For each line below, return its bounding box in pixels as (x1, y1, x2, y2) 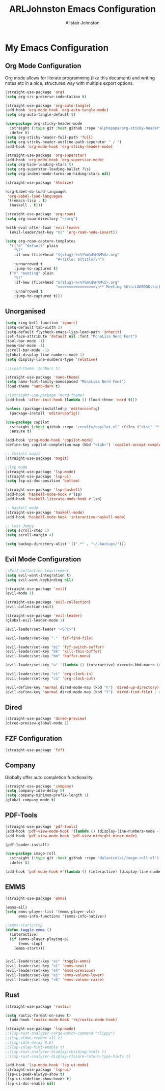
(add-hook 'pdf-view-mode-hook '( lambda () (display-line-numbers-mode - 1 (5, 829, 162, 834)
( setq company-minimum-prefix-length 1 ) (5, 793, 89, 798)
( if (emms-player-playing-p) (9, 936, 69, 942)
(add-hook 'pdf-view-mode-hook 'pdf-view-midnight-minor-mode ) (5, 833, 137, 838)
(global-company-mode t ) (5, 797, 56, 803)
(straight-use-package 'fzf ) (5, 748, 65, 752)
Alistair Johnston (65, 20, 100, 26)
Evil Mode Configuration (5, 555, 81, 564)
